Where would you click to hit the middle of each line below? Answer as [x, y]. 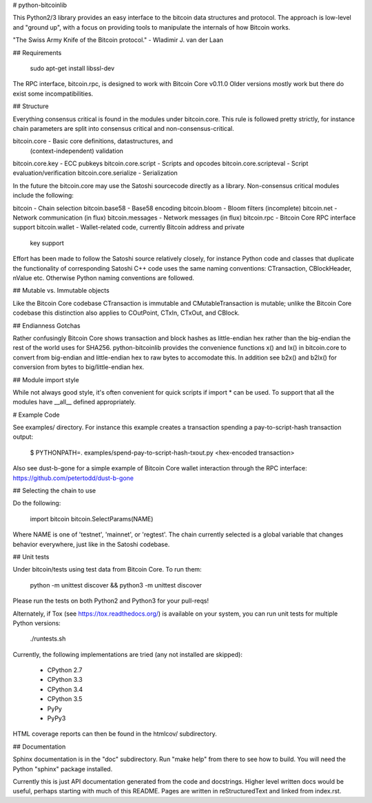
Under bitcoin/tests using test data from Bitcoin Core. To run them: [107, 570]
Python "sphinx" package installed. [63, 769]
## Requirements [37, 52]
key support [47, 243]
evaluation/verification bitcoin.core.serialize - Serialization [95, 173]
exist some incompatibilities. [53, 94]
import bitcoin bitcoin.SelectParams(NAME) [92, 519]
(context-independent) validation [77, 151]
